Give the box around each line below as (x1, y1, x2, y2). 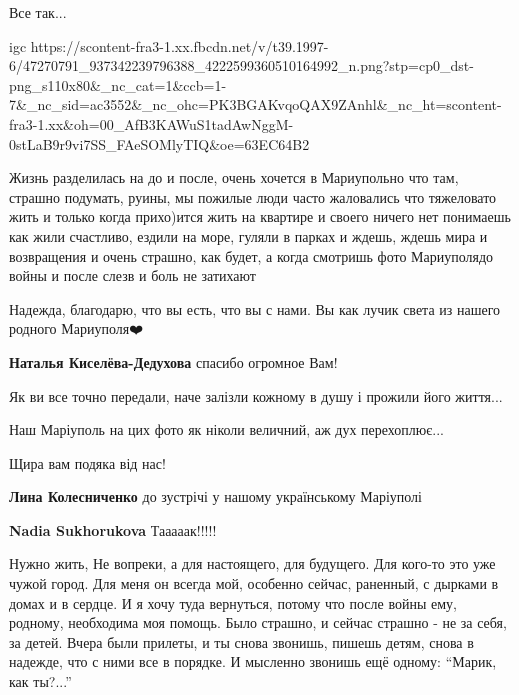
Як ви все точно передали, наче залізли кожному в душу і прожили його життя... (9, 385, 503, 406)
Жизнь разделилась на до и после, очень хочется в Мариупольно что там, (9, 167, 459, 188)
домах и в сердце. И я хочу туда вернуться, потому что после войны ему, (9, 592, 457, 613)
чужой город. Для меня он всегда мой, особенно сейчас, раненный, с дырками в (9, 573, 499, 594)
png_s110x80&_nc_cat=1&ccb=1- (9, 74, 227, 95)
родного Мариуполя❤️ (9, 318, 143, 339)
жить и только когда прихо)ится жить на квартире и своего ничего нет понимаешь (9, 206, 511, 227)
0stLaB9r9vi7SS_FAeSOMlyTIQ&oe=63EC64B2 (9, 133, 310, 154)
